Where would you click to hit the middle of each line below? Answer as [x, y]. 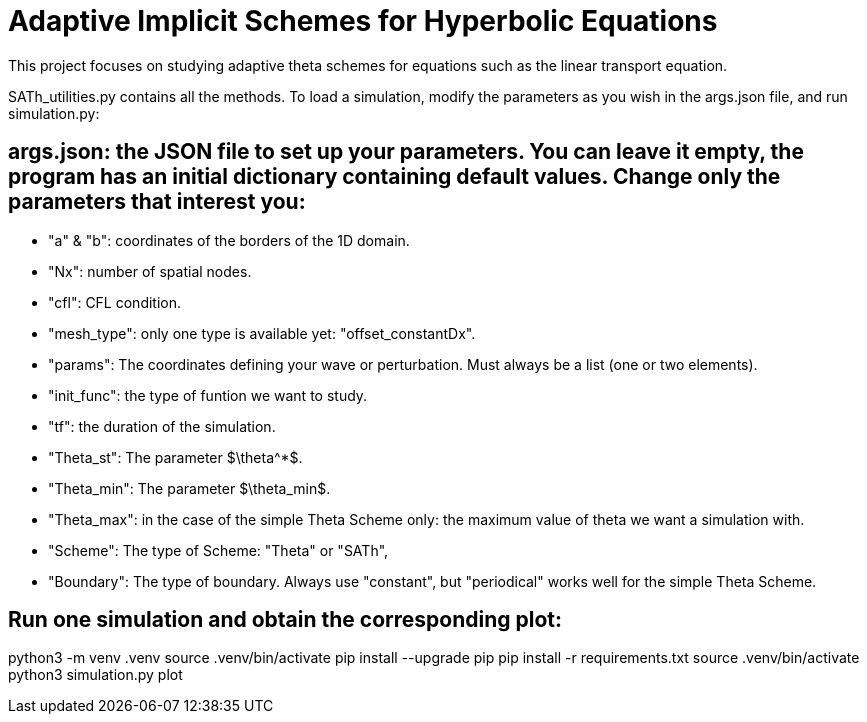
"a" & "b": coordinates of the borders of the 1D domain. [229, 240]
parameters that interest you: [157, 202]
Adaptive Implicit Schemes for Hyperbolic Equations [363, 21]
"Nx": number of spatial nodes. [150, 271]
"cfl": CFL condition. [115, 302]
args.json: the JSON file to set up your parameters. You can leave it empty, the [406, 152]
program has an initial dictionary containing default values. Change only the [394, 177]
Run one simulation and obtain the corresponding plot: [285, 620]
